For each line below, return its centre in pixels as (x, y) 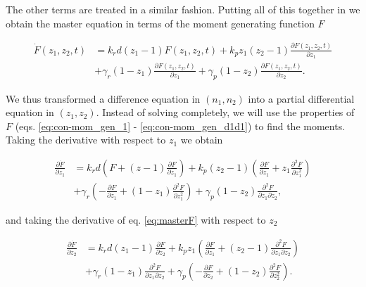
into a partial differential (301, 98)
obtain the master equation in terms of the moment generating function (160, 23)
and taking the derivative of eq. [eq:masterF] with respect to (136, 219)
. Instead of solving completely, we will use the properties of (225, 112)
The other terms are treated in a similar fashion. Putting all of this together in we (183, 9)
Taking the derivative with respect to (86, 140)
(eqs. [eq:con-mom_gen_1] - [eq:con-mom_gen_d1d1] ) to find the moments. (180, 126)
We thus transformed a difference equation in (103, 98)
